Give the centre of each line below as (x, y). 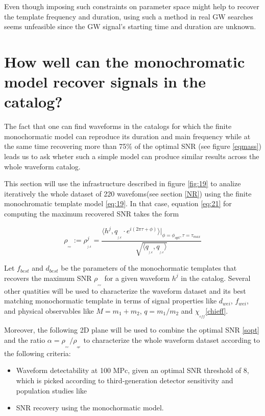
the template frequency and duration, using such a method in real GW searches (129, 16)
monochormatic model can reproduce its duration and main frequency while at (127, 136)
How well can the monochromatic (125, 61)
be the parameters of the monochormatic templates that (149, 268)
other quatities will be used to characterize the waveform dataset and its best (125, 290)
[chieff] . (217, 311)
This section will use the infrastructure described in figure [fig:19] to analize (123, 183)
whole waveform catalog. (42, 166)
